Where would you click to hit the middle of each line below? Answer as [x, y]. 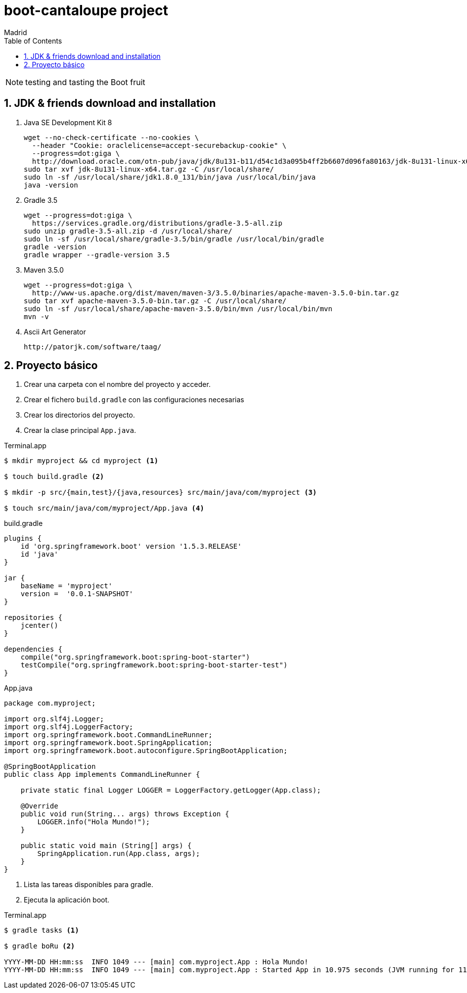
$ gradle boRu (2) [40, 946]
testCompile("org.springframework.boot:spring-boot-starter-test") [154, 665]
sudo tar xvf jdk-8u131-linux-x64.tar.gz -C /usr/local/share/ [149, 169]
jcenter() [39, 626]
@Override [39, 806]
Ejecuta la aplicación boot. [67, 900]
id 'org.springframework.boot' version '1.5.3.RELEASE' [131, 546]
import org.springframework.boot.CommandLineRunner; [108, 735]
